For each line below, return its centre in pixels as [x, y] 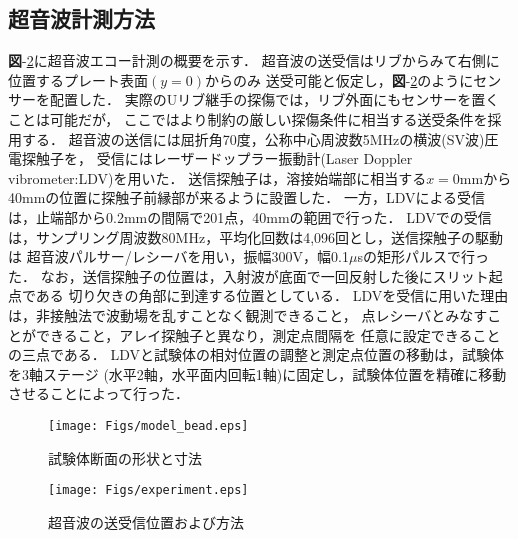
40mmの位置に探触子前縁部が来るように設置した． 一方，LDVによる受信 [247, 197]
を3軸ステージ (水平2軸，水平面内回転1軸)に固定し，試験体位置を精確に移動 [257, 373]
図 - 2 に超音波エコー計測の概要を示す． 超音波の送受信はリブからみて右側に [254, 60]
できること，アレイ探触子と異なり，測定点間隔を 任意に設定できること [268, 334]
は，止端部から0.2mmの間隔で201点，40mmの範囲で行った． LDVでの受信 [250, 216]
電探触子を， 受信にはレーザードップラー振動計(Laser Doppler [210, 158]
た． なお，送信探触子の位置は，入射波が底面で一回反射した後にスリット [248, 275]
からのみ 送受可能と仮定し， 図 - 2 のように [339, 79]
